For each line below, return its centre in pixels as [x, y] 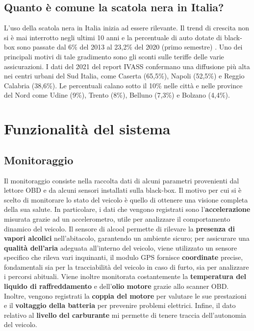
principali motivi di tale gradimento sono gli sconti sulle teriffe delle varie [114, 56]
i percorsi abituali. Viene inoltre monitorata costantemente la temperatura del [125, 276]
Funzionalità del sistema [87, 129]
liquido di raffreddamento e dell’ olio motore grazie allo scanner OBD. [116, 286]
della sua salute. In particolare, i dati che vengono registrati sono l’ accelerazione [127, 209]
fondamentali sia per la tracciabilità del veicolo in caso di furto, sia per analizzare [127, 267]
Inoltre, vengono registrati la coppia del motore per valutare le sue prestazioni [125, 295]
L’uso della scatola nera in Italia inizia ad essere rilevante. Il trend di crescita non [127, 28]
